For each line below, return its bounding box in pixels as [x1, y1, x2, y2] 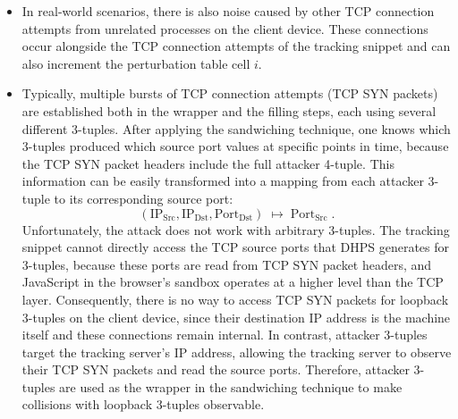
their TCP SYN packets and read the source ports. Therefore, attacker [21, 360, 410, 379]
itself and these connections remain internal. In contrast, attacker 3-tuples [21, 325, 428, 344]
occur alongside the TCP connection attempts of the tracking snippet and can [21, 37, 451, 55]
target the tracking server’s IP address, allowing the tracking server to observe [21, 342, 452, 361]
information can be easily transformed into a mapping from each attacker [21, 172, 424, 190]
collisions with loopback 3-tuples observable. [21, 395, 265, 414]
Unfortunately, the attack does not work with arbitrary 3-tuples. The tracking [21, 220, 450, 239]
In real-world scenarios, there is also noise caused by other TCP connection [21, 2, 435, 20]
